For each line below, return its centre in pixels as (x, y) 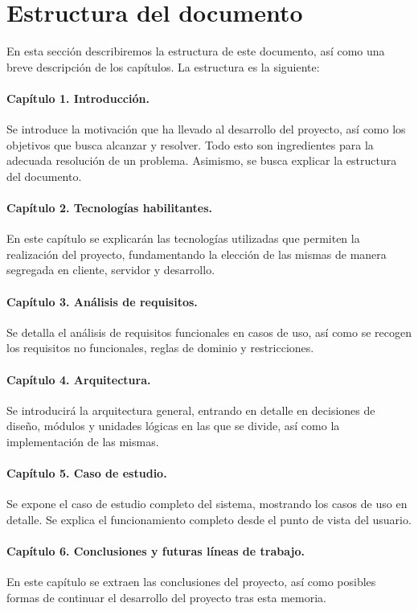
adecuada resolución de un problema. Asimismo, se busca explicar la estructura (202, 160)
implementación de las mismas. (83, 442)
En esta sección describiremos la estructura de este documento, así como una (196, 51)
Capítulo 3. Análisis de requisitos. (102, 301)
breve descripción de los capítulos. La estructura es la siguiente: (163, 66)
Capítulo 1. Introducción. (78, 98)
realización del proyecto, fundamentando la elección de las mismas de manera (197, 254)
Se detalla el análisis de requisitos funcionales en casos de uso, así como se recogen (209, 332)
